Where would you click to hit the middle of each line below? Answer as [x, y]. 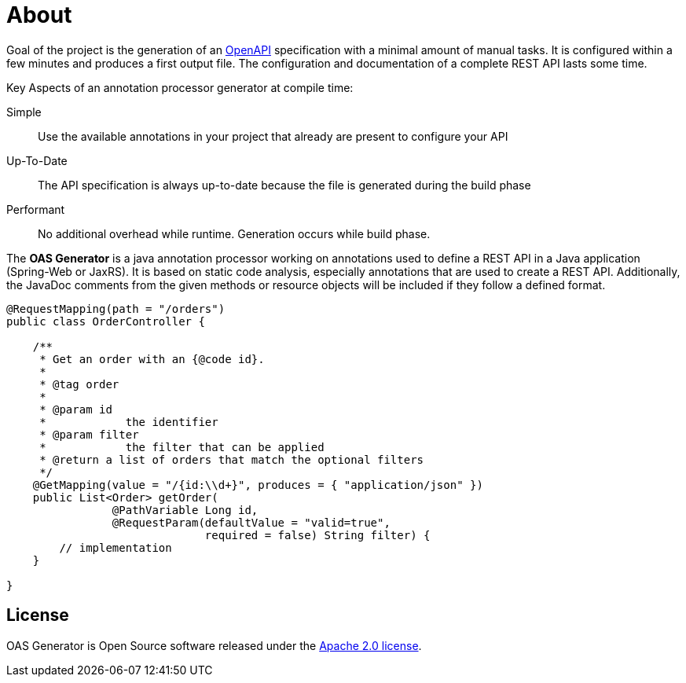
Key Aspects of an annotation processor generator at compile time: [180, 87]
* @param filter [89, 434]
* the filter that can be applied [182, 447]
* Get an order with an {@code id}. [152, 359]
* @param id [76, 409]
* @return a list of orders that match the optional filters [232, 459]
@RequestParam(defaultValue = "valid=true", [251, 522]
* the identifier [129, 422]
